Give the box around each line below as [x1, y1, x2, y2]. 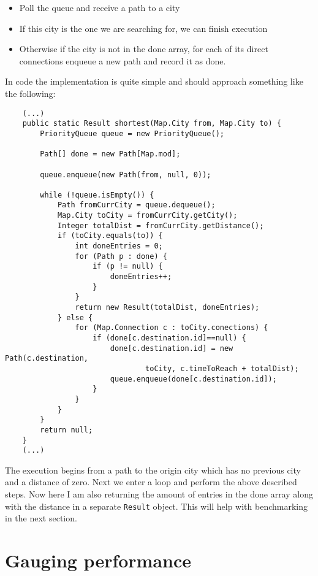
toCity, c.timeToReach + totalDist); [145, 364, 299, 373]
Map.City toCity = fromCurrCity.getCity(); [57, 211, 238, 220]
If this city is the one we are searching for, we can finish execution [19, 21, 268, 34]
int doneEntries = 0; [75, 242, 163, 251]
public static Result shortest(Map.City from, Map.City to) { [22, 119, 282, 128]
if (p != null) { [93, 262, 163, 271]
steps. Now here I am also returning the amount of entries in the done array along [5, 488, 313, 501]
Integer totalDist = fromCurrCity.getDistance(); [57, 221, 264, 230]
